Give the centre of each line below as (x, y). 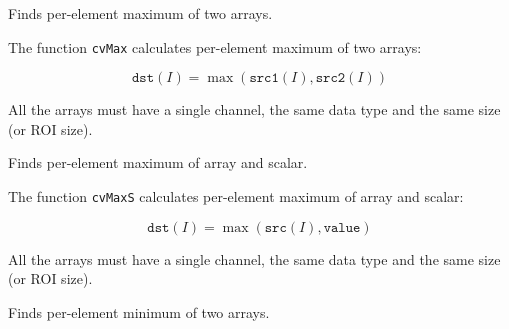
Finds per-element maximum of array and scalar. (158, 162)
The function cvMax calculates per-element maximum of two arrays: (215, 46)
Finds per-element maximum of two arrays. (140, 13)
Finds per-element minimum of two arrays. (139, 311)
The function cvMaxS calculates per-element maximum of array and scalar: (236, 196)
